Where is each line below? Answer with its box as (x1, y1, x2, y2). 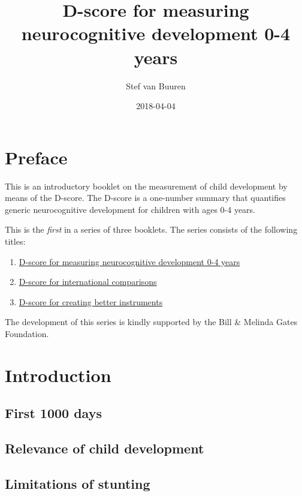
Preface (5, 145, 68, 169)
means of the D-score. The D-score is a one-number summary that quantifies (5, 191, 286, 204)
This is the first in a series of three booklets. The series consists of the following (5, 223, 298, 236)
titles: (5, 235, 26, 247)
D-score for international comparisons (19, 275, 157, 288)
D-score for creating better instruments (19, 295, 163, 308)
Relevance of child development (5, 439, 204, 458)
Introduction (5, 362, 111, 387)
